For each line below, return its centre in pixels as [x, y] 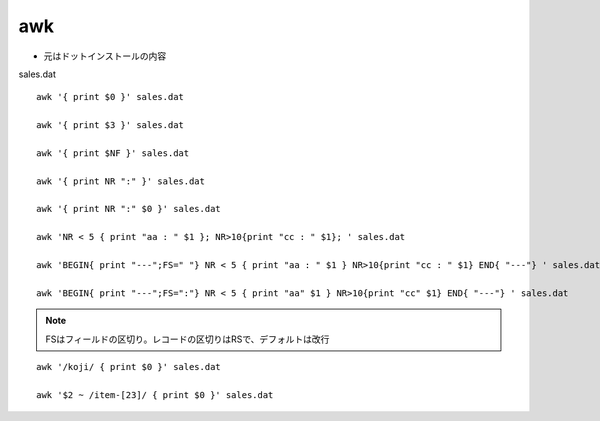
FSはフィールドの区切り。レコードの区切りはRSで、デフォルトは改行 [187, 339]
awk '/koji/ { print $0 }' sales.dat [129, 366]
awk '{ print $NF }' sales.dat [113, 153]
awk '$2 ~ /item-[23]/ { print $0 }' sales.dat [155, 394]
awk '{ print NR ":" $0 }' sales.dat [129, 209]
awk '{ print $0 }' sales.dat [110, 97]
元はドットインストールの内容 [105, 56]
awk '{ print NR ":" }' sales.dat [120, 181]
